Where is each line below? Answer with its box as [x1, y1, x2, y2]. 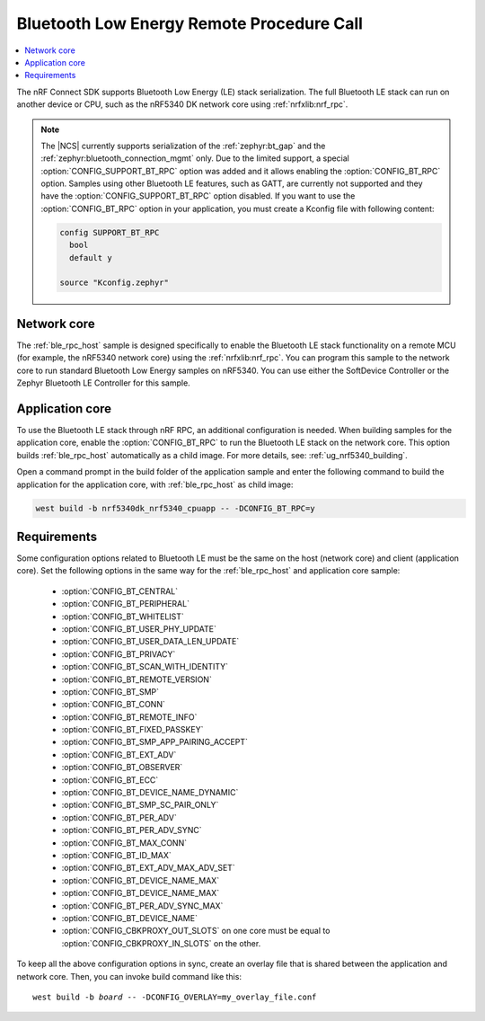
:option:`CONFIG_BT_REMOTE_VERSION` [61, 674, 213, 685]
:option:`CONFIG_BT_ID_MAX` [61, 850, 172, 860]
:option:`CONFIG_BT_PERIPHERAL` [61, 599, 190, 609]
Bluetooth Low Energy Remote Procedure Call [16, 13, 364, 33]
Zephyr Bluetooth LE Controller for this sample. [16, 377, 190, 388]
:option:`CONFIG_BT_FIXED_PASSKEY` [61, 724, 204, 735]
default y [68, 253, 112, 262]
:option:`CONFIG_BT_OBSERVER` [61, 762, 183, 773]
